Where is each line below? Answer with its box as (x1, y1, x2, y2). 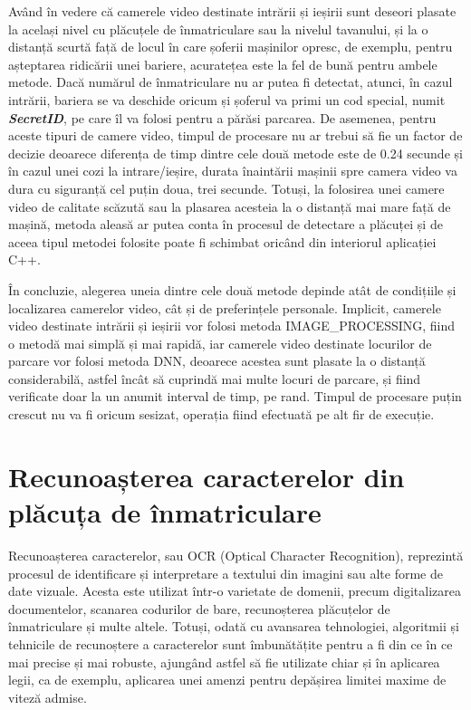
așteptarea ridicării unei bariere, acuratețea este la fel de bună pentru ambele (8, 54, 437, 73)
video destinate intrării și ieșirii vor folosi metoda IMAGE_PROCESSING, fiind (8, 316, 456, 335)
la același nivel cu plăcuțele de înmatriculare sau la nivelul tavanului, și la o (8, 19, 428, 38)
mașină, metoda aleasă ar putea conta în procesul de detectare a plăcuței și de (8, 215, 443, 234)
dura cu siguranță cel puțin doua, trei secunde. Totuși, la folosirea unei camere (8, 178, 445, 197)
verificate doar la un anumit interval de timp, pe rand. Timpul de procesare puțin (8, 387, 462, 406)
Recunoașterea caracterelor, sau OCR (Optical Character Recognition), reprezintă (8, 545, 464, 564)
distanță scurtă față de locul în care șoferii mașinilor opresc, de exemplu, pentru (8, 37, 453, 56)
